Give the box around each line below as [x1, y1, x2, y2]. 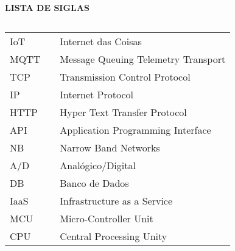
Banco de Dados [60, 175, 129, 190]
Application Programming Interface [60, 122, 211, 137]
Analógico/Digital [60, 158, 136, 172]
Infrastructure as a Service [60, 193, 173, 208]
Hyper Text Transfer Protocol [60, 104, 187, 119]
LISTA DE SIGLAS [5, 1, 89, 13]
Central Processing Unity [60, 228, 167, 243]
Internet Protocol [60, 87, 134, 101]
